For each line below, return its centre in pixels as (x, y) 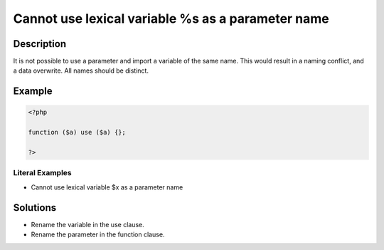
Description (40, 44)
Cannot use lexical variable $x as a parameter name (107, 187)
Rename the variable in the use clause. (88, 224)
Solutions (35, 208)
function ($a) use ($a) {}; (77, 132)
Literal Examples (42, 173)
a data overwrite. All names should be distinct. (81, 71)
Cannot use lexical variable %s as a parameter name (171, 19)
